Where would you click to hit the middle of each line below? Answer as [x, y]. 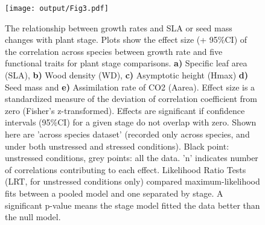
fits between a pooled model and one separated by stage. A [114, 193]
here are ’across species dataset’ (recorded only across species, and [127, 134]
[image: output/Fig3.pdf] [57, 8]
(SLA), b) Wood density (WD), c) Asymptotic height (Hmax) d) [126, 75]
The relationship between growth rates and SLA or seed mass [119, 27]
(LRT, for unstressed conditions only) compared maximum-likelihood [132, 181]
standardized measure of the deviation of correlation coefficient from [131, 99]
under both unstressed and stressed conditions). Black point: [117, 146]
